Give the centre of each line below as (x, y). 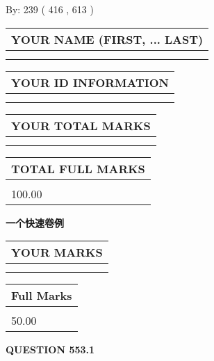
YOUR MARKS (57, 252)
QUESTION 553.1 (50, 350)
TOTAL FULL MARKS (78, 168)
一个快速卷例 (35, 222)
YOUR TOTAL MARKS (81, 125)
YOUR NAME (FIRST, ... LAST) (107, 39)
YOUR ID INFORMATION (90, 82)
